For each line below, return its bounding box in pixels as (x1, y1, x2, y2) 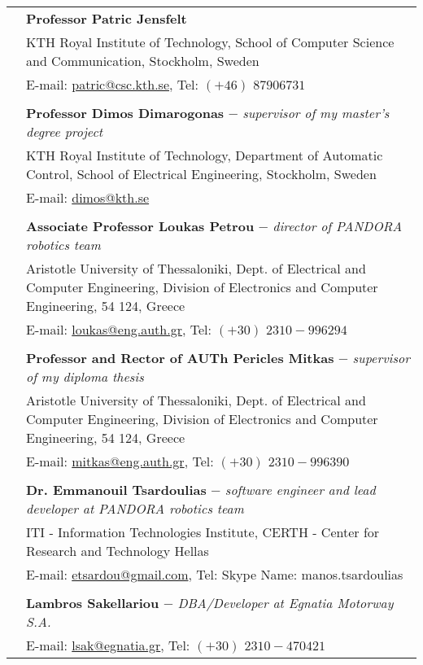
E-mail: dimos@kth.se (26, 188, 150, 207)
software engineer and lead (225, 480, 376, 499)
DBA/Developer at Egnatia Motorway (177, 593, 394, 612)
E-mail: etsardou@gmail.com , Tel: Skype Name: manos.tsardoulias (26, 565, 403, 584)
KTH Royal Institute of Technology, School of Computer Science (26, 33, 395, 51)
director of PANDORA (273, 217, 403, 235)
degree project (26, 122, 103, 141)
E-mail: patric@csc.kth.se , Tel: (26, 75, 199, 94)
